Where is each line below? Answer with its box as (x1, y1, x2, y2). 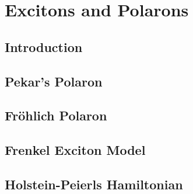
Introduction (5, 37, 83, 56)
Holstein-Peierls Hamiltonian (5, 175, 183, 193)
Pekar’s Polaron (5, 72, 103, 90)
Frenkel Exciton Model (5, 141, 146, 159)
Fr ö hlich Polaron (5, 106, 107, 124)
